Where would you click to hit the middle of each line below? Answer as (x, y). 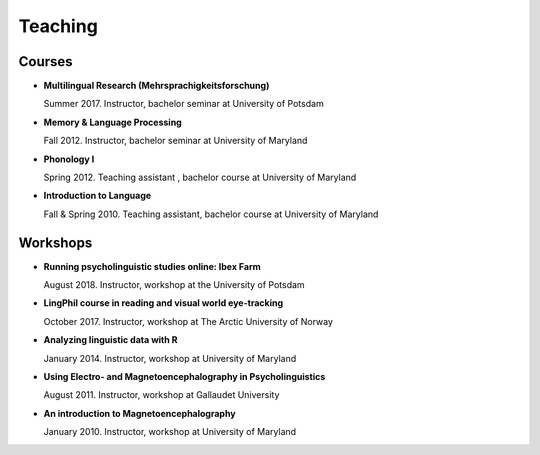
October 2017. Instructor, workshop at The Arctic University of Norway (188, 321)
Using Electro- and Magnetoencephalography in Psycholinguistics (184, 377)
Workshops (55, 242)
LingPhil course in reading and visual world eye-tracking (163, 303)
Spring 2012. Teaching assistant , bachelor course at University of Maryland (200, 177)
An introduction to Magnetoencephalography (139, 413)
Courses (46, 61)
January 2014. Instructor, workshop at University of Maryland (170, 358)
